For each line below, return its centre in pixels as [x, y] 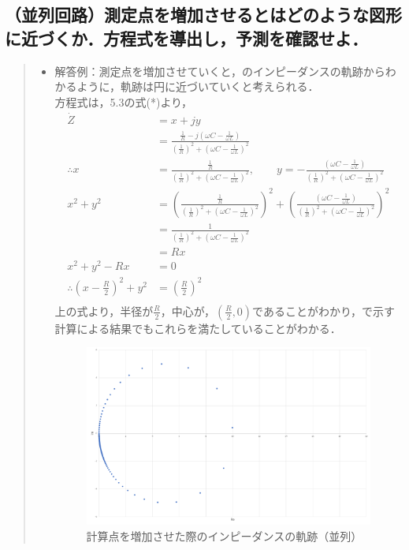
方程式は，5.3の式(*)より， [124, 101]
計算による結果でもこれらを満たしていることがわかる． [198, 328]
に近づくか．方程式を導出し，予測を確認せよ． [186, 37]
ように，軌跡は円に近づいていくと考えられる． [198, 86]
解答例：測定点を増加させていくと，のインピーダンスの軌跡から [220, 71]
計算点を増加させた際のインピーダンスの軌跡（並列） [224, 535]
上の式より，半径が [104, 311]
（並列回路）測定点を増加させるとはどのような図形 [203, 15]
